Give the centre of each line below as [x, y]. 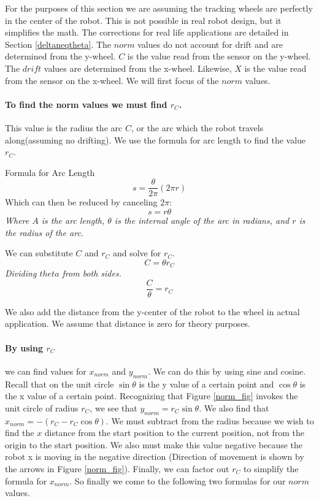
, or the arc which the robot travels [197, 127]
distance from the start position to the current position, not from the [175, 433]
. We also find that [234, 407]
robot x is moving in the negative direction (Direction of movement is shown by [155, 457]
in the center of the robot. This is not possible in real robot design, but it [143, 20]
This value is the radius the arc [64, 127]
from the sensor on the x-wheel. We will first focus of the [112, 80]
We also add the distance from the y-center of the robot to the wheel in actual [152, 311]
